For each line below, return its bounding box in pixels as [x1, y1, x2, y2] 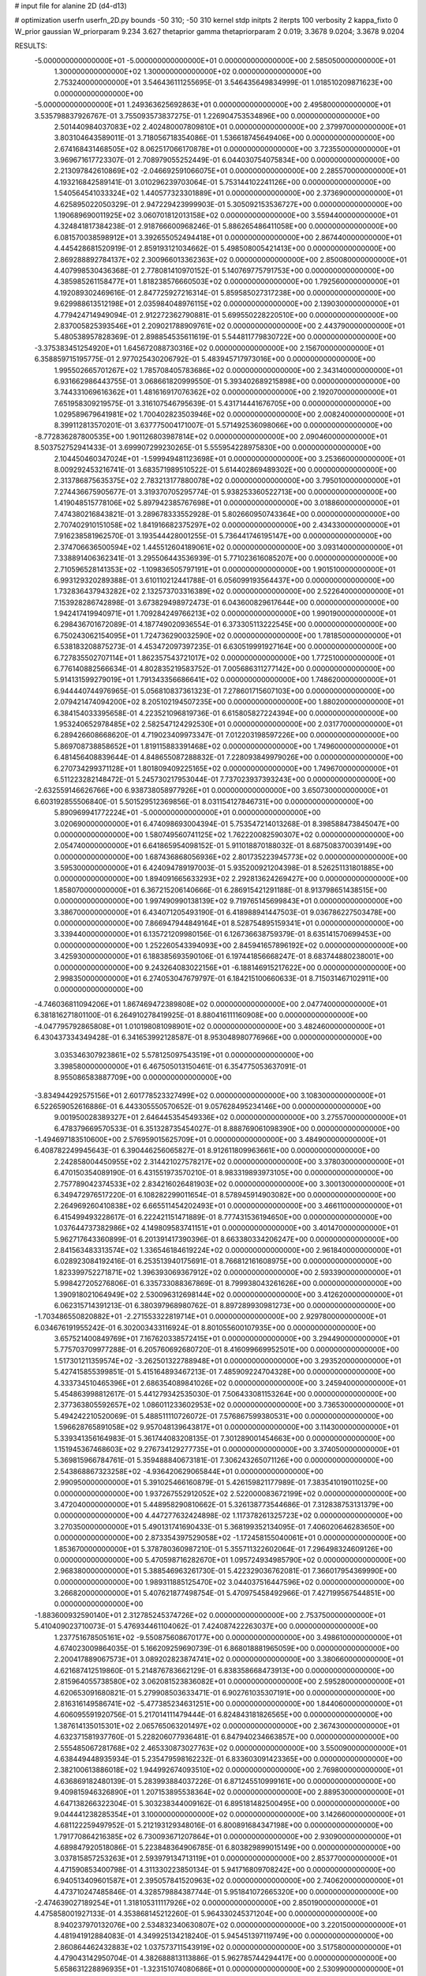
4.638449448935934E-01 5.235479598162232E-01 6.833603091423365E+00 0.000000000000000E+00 [54, 1754, 403, 1763]
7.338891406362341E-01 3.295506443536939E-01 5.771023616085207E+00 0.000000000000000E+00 [54, 553, 398, 563]
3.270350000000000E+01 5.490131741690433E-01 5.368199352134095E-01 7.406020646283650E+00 [54, 1522, 394, 1531]
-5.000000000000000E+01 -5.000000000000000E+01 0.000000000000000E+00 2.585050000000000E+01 [34, 55, 396, 65]
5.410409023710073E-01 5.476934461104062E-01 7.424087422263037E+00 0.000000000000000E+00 [34, 1621, 379, 1631]
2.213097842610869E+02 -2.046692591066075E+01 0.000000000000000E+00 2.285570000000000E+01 [54, 166, 406, 175]
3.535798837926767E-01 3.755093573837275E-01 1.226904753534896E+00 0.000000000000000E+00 [34, 111, 380, 120]
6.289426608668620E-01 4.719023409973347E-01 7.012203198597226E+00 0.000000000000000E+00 [54, 730, 399, 740]
